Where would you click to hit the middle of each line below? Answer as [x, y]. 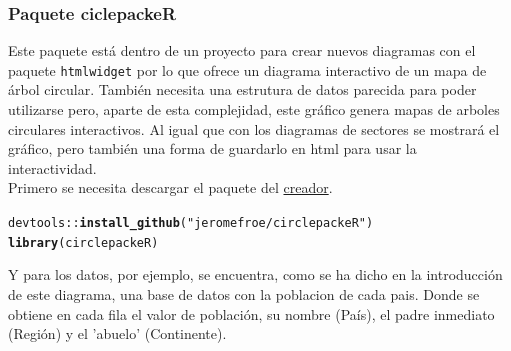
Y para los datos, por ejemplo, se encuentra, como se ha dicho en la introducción [255, 274]
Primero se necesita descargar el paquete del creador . [170, 187]
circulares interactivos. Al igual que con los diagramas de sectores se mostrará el [254, 128]
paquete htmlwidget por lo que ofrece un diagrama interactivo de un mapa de [247, 69]
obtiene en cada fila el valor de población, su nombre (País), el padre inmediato [251, 313]
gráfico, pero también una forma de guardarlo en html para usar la [212, 148]
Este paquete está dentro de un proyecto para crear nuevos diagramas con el [242, 50]
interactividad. [52, 167]
